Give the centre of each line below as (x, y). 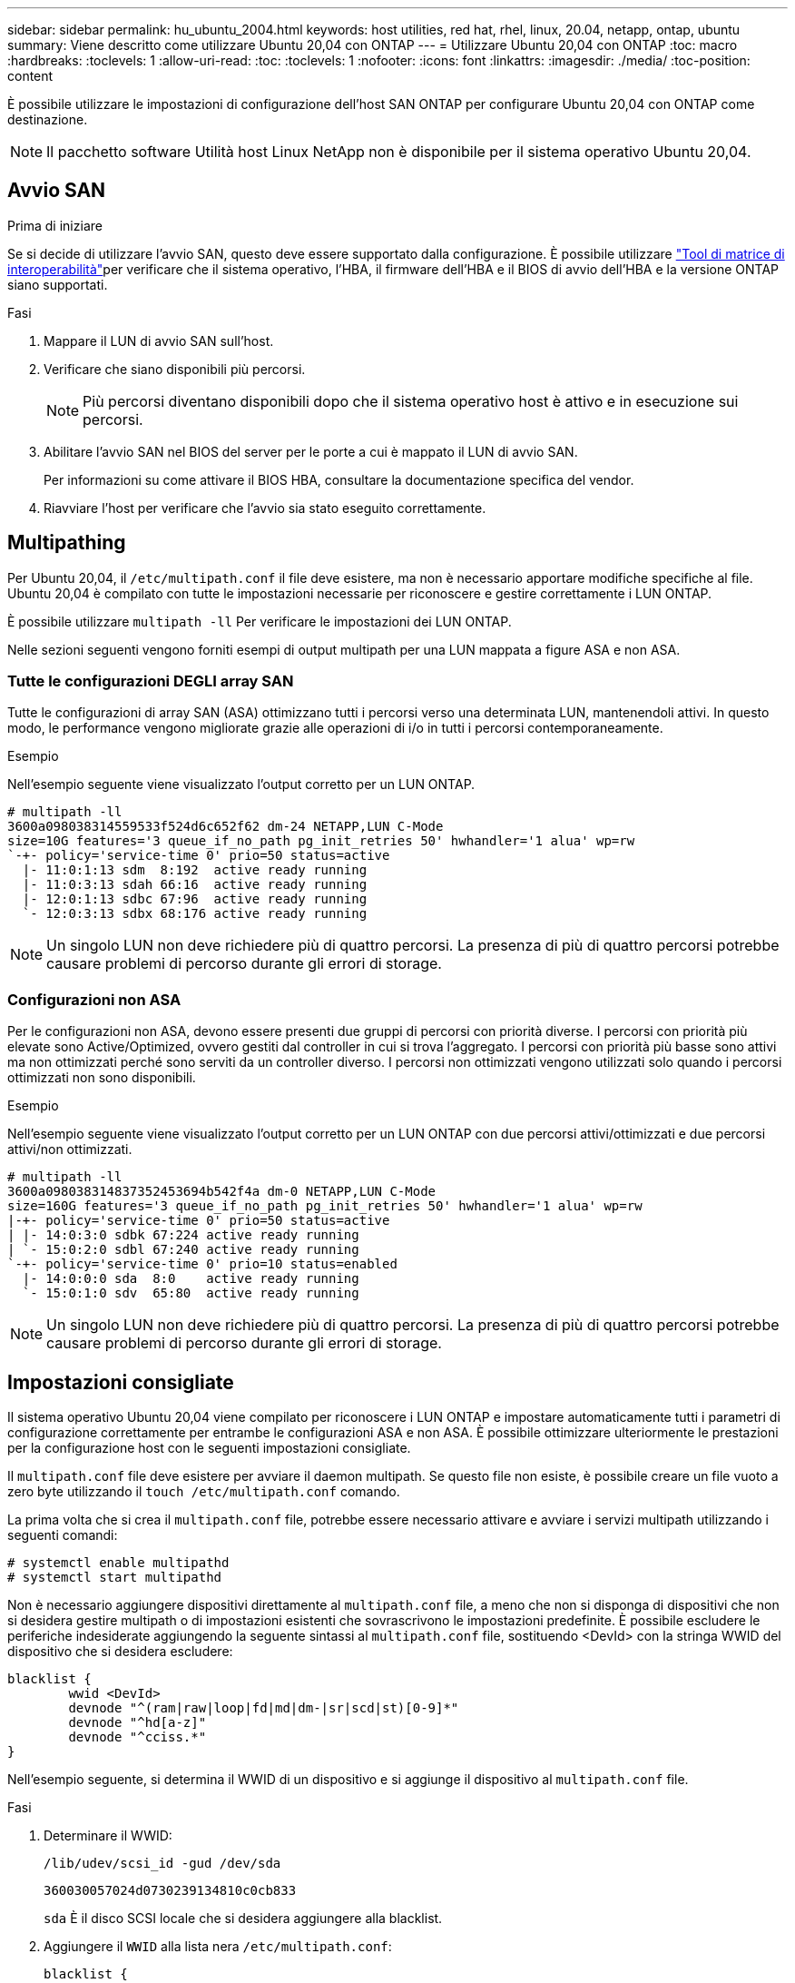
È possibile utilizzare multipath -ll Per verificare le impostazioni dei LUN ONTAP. (260, 621)
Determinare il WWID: (108, 1836)
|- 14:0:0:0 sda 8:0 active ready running (191, 1279)
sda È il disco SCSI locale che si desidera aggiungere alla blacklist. (243, 1919)
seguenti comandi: (63, 1535)
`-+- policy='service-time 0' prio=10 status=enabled (202, 1264)
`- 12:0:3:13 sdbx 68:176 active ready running (195, 914)
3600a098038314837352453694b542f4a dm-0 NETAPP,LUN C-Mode (222, 1192)
